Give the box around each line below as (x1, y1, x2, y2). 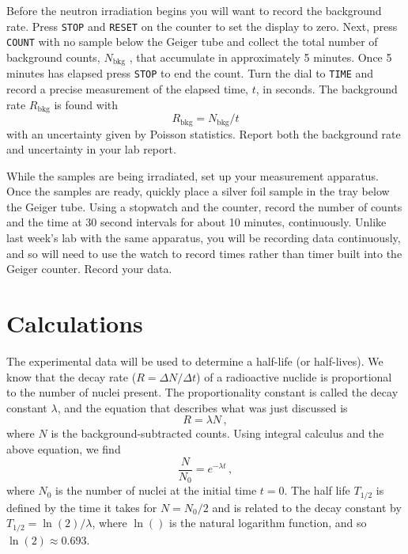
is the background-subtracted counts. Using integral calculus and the (51, 425, 384, 442)
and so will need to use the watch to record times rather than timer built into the (6, 245, 402, 261)
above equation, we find (6, 440, 121, 457)
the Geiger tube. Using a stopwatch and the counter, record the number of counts (6, 198, 402, 214)
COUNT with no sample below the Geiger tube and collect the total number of (6, 33, 378, 50)
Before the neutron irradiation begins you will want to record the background (6, 2, 382, 18)
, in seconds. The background (255, 81, 398, 97)
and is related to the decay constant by (212, 499, 402, 515)
